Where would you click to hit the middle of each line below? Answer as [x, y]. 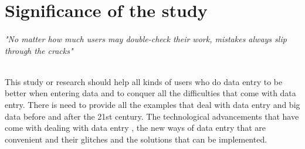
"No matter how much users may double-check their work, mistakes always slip [146, 38]
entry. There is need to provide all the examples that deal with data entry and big [152, 104]
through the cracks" [39, 50]
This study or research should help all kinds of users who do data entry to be [144, 81]
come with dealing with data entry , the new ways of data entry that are [135, 128]
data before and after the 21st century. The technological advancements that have [152, 116]
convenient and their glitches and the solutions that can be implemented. [136, 139]
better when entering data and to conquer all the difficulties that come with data [150, 93]
